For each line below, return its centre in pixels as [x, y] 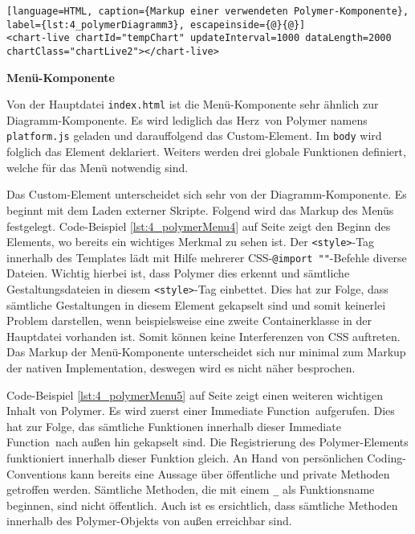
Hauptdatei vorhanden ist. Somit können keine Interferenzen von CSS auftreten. [203, 336]
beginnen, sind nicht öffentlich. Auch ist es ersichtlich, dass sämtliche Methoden [202, 505]
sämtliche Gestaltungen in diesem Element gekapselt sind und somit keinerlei [196, 304]
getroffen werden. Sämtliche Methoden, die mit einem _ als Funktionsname [191, 489]
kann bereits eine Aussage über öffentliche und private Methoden [230, 473]
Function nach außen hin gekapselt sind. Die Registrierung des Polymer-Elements [207, 442]
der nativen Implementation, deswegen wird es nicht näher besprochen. [181, 368]
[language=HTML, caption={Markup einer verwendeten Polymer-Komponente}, [208, 11]
